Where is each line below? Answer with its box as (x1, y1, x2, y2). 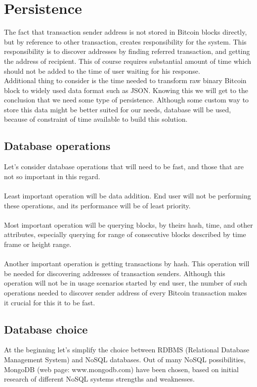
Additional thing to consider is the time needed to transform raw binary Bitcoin (4, 75, 247, 86)
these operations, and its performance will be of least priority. (4, 200, 191, 210)
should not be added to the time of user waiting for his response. (4, 65, 200, 76)
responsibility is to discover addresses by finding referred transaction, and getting (4, 46, 250, 56)
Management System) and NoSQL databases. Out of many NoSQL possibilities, (4, 354, 246, 364)
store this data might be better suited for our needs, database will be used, (4, 104, 231, 114)
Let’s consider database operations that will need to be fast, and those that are (4, 161, 244, 172)
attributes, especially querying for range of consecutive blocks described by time (4, 229, 246, 240)
